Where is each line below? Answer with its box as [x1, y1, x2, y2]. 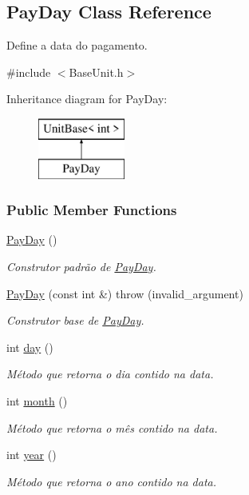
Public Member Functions [6, 200, 177, 220]
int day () [6, 338, 53, 355]
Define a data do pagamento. [6, 37, 148, 54]
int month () [6, 392, 68, 409]
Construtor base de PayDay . [6, 312, 144, 329]
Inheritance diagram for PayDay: [6, 90, 168, 107]
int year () [6, 446, 57, 463]
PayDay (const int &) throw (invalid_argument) [6, 285, 243, 301]
